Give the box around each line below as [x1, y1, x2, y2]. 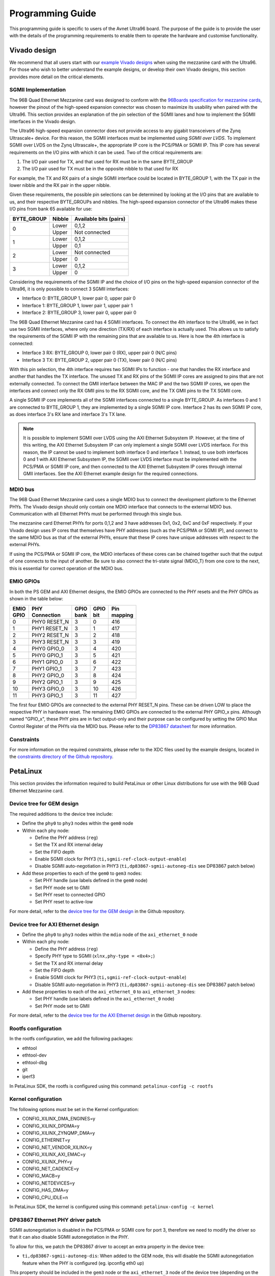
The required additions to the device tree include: [9, 811, 113, 817]
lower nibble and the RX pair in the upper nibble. [9, 182, 111, 188]
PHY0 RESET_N [31, 618, 69, 625]
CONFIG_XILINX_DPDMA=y [22, 1123, 80, 1129]
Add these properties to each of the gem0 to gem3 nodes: [22, 870, 142, 876]
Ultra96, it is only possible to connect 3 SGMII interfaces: [9, 286, 129, 292]
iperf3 [22, 1073, 35, 1079]
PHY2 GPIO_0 [31, 672, 65, 679]
